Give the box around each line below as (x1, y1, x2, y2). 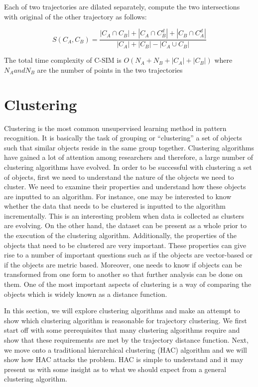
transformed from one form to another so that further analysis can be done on (4, 269, 243, 279)
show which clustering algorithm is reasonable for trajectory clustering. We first (4, 315, 247, 325)
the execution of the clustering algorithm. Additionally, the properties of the (4, 230, 237, 241)
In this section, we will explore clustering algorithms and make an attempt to (4, 305, 240, 316)
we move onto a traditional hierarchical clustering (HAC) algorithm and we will (4, 344, 247, 355)
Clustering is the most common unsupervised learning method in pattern (4, 123, 227, 133)
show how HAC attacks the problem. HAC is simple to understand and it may (4, 354, 244, 365)
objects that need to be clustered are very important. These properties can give (4, 240, 247, 250)
